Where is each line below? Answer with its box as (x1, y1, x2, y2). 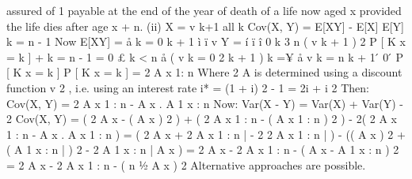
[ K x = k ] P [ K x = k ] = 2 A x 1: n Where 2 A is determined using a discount (6, 64, 402, 80)
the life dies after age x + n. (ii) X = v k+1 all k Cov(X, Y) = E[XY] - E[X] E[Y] (6, 17, 404, 34)
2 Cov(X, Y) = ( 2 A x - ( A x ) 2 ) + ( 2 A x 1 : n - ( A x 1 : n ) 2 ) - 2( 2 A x (6, 110, 397, 127)
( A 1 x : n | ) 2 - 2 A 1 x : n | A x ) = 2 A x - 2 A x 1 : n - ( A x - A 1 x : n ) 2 (6, 141, 399, 158)
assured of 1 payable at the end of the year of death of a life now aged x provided (6, 2, 402, 18)
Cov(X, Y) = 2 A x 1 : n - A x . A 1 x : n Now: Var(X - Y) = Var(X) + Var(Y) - (6, 95, 403, 111)
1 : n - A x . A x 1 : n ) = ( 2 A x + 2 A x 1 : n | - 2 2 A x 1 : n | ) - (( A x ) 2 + (6, 125, 406, 142)
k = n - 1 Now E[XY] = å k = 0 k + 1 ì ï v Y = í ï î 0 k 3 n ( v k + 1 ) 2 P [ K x (6, 33, 406, 50)
